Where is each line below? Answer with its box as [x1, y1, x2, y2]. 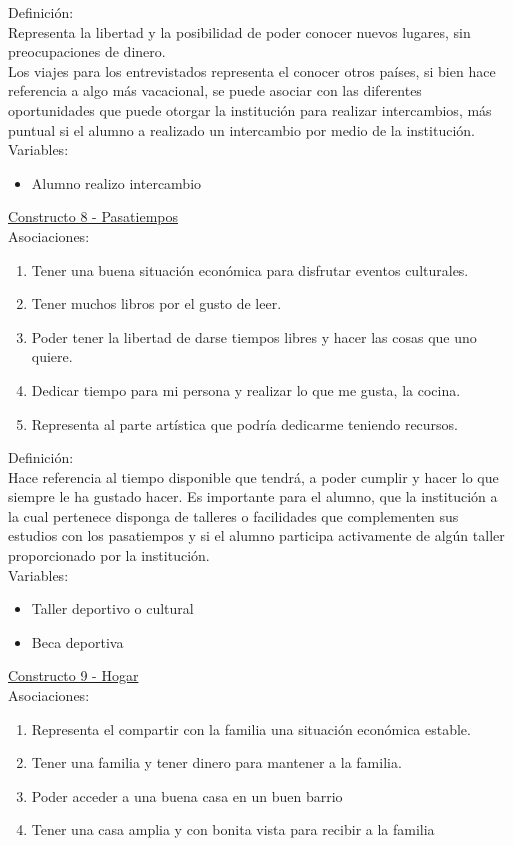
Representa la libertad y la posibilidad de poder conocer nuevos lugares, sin [8, 21, 471, 42]
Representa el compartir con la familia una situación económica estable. [31, 718, 471, 739]
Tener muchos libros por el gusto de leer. [31, 293, 282, 314]
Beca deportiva [31, 631, 124, 652]
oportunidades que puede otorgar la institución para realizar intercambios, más [8, 99, 492, 120]
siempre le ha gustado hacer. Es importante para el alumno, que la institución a [8, 486, 498, 507]
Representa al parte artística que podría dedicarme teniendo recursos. [31, 413, 459, 434]
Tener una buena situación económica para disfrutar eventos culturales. [31, 259, 469, 280]
